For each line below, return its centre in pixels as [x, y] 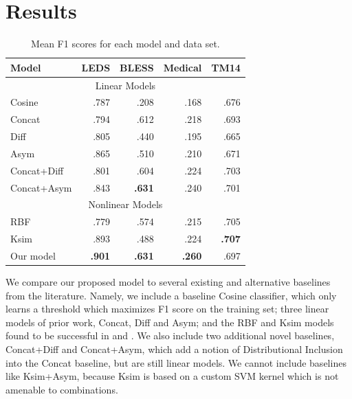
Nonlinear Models [125, 204]
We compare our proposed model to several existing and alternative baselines [168, 282]
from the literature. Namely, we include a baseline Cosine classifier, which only [171, 295]
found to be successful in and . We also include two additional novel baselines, [170, 335]
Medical [183, 67]
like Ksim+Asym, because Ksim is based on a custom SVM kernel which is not [172, 376]
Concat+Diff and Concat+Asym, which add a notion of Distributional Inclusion [174, 349]
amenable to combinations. [62, 389]
